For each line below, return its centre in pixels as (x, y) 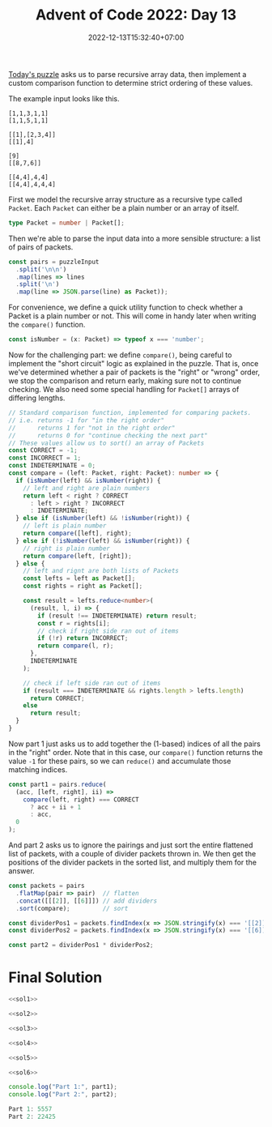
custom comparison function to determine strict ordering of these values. (131, 83)
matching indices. (38, 769)
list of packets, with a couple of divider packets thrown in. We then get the (132, 854)
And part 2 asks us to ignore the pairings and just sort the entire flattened (131, 845)
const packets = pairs (47, 886)
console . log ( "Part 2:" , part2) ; (63, 1095)
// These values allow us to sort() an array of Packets (106, 443)
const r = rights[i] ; (74, 623)
